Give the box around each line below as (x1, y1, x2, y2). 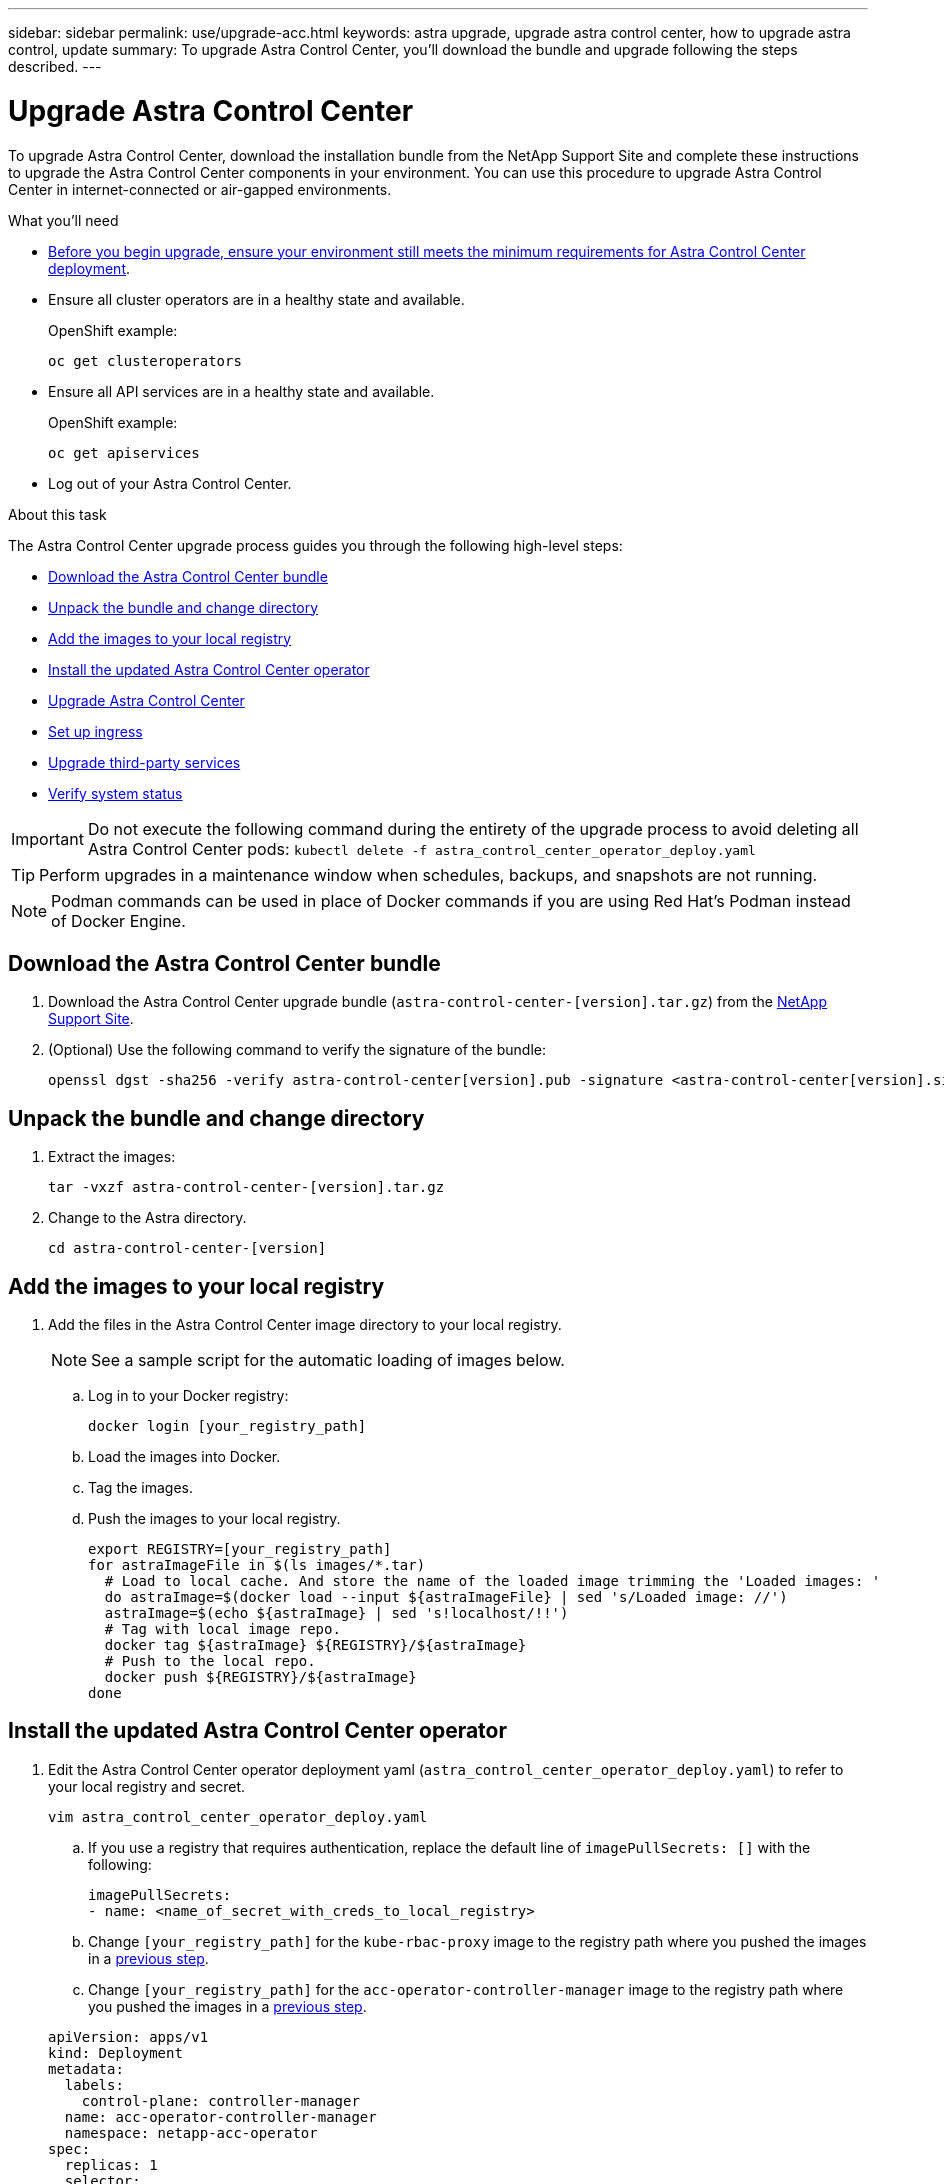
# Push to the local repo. (104, 1653, 316, 1670)
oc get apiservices (48, 444, 200, 461)
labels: (64, 2076, 124, 2093)
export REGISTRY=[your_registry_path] (88, 1541, 392, 1558)
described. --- (8, 58, 102, 75)
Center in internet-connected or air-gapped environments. (8, 180, 392, 198)
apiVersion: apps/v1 (48, 2028, 209, 2045)
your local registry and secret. (48, 1777, 246, 1795)
